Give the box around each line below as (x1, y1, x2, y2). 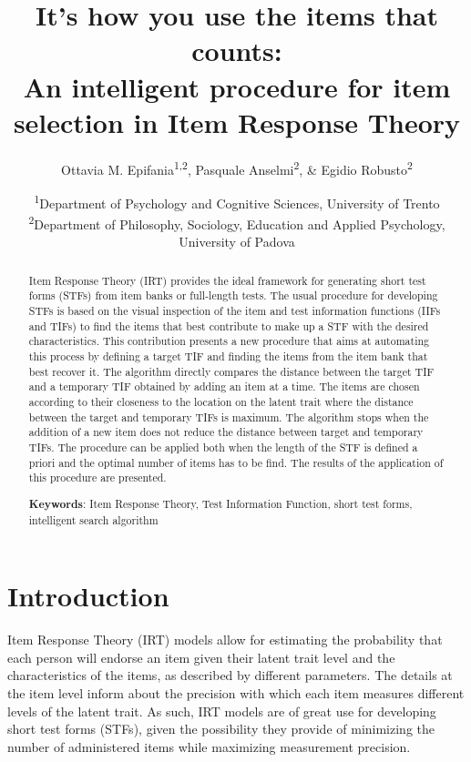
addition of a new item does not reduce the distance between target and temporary (28, 424, 424, 440)
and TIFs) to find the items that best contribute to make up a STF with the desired (28, 318, 429, 333)
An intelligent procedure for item (23, 67, 451, 105)
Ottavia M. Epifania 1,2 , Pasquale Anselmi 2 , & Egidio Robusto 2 (61, 157, 413, 178)
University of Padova (179, 232, 295, 251)
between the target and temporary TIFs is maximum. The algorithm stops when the (28, 409, 429, 424)
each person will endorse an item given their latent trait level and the (7, 647, 395, 666)
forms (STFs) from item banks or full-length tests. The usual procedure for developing (28, 288, 438, 303)
